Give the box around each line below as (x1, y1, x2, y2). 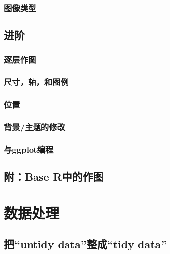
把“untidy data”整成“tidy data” (4, 236, 167, 252)
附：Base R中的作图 (4, 169, 103, 184)
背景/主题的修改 (4, 121, 65, 133)
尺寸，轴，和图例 (4, 76, 68, 88)
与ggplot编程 (4, 143, 54, 155)
